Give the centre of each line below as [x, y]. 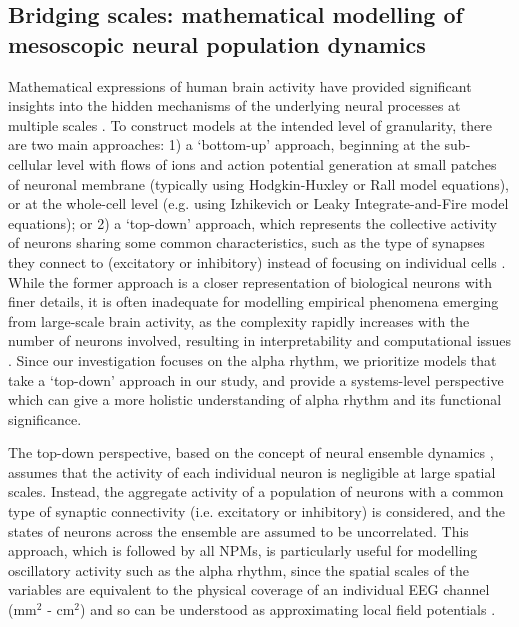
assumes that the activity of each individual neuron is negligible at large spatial [252, 471]
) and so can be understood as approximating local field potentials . [288, 609]
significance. [45, 418]
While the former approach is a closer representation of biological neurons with [250, 281]
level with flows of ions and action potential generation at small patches [277, 163]
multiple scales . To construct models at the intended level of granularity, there [250, 124]
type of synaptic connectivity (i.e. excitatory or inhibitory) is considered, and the [257, 511]
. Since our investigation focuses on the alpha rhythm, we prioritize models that [252, 359]
